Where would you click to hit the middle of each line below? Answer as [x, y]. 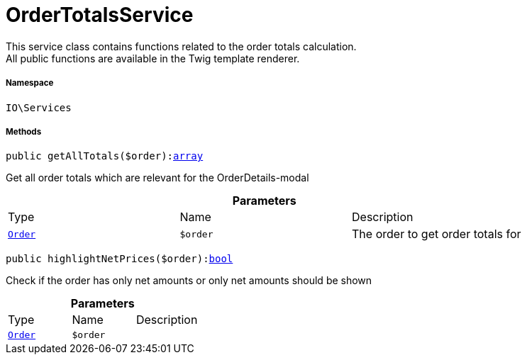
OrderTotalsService [100, 15]
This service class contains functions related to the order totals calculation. [181, 46]
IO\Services [39, 107]
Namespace [30, 83]
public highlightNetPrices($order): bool [120, 259]
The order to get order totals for [437, 234]
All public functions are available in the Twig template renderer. [153, 58]
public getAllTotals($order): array [105, 156]
